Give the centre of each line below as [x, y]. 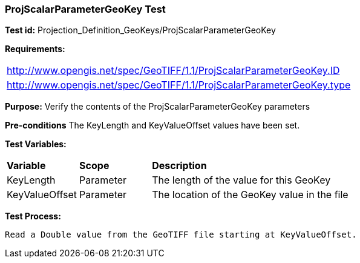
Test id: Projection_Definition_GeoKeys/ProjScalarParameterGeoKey [140, 30]
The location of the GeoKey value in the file [250, 195]
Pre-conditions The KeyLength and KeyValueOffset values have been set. [152, 125]
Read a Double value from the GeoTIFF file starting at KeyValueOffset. [181, 235]
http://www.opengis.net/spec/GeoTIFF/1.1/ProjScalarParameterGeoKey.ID [173, 71]
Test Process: [33, 216]
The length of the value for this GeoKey [241, 180]
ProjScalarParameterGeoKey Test [85, 9]
